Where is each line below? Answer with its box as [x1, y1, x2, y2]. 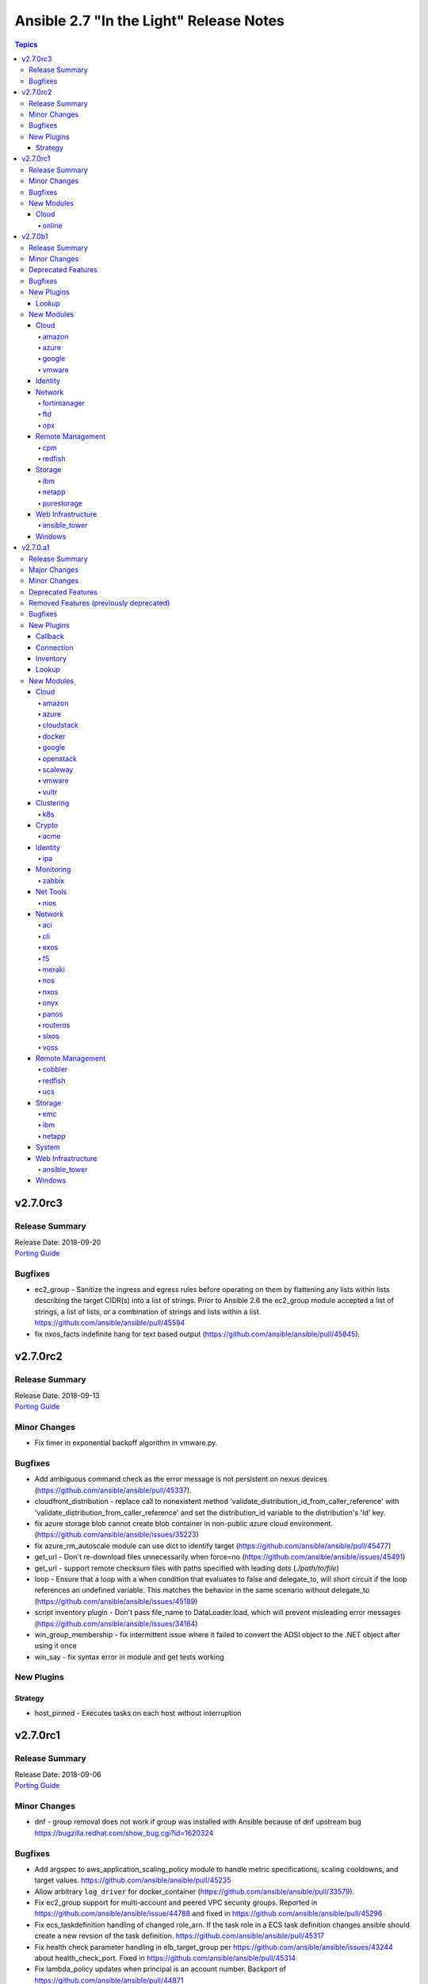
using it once [34, 1641, 77, 1651]
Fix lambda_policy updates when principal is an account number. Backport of [34, 1964, 287, 1974]
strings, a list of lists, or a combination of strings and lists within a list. [34, 1306, 262, 1317]
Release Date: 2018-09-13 [14, 1390, 101, 1400]
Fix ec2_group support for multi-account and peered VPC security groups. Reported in [34, 1897, 318, 1908]
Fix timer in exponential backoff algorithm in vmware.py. [34, 1438, 218, 1448]
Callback [36, 632, 65, 641]
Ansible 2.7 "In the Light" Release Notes [14, 12, 285, 29]
